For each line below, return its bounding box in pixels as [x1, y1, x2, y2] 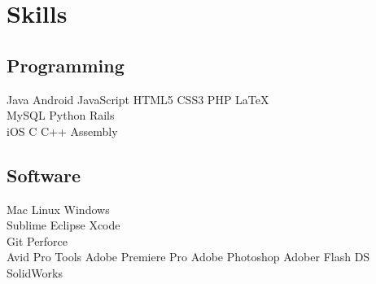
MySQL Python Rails [7, 107, 115, 124]
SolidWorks [7, 264, 63, 281]
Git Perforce [7, 232, 68, 249]
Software [7, 162, 81, 187]
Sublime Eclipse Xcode [7, 216, 120, 234]
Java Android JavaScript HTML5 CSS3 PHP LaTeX [7, 90, 269, 107]
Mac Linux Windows [7, 200, 110, 217]
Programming [7, 52, 125, 77]
